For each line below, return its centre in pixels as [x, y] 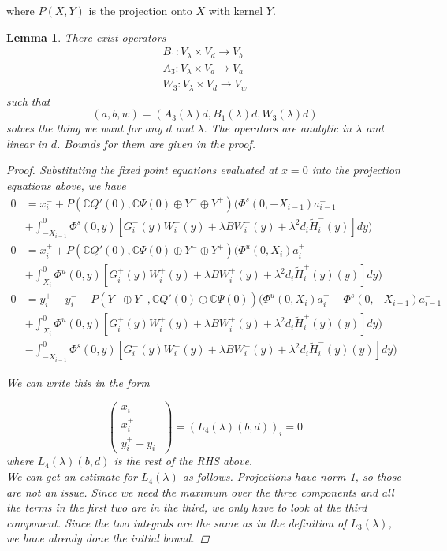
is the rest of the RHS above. [183, 461]
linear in [27, 143]
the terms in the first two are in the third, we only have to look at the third [187, 507]
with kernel [236, 10]
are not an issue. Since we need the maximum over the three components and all [200, 491]
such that [28, 101]
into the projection [356, 170]
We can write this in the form [78, 382]
